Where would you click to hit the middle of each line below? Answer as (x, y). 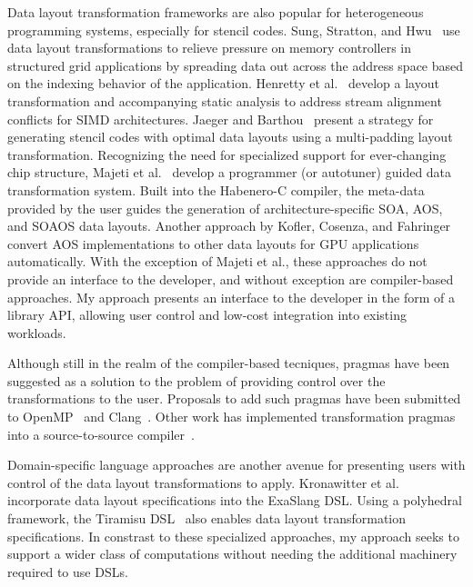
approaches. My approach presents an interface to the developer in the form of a (231, 297)
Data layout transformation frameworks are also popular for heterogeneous (216, 12)
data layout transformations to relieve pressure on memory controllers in (210, 48)
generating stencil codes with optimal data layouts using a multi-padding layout (230, 137)
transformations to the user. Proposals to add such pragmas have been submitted (234, 398)
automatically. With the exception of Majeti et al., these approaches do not (217, 261)
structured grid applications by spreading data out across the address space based (236, 65)
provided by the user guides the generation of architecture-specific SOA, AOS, (225, 208)
